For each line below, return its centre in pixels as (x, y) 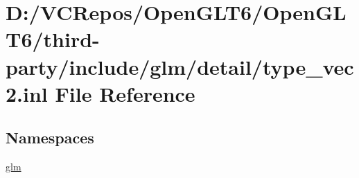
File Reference (125, 93)
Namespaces (50, 137)
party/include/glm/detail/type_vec (180, 66)
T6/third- (53, 39)
